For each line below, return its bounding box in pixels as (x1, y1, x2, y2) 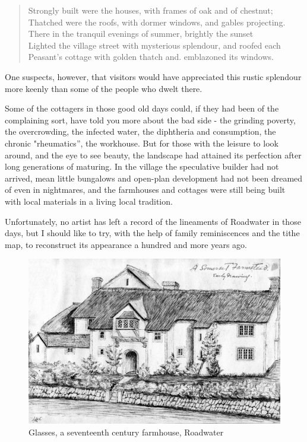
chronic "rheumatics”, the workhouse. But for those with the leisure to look (5, 136, 278, 149)
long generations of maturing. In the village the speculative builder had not (5, 160, 279, 173)
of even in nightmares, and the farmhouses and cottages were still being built (5, 183, 286, 196)
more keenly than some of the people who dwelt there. (5, 82, 202, 94)
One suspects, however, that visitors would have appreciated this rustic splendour (5, 70, 302, 82)
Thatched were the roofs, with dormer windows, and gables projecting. (28, 15, 286, 28)
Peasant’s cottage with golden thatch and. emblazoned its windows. (28, 50, 274, 63)
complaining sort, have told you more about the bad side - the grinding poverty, (5, 113, 296, 126)
